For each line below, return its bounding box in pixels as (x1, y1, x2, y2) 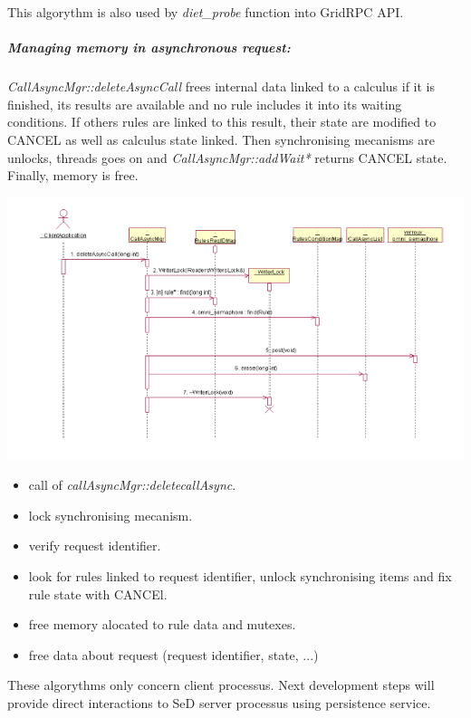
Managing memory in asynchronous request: (7, 38, 291, 57)
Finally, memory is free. (7, 166, 139, 185)
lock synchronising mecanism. (28, 505, 193, 524)
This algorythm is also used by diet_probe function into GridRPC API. (7, 3, 404, 21)
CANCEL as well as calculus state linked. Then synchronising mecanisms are (7, 129, 435, 148)
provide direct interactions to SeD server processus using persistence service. (7, 693, 431, 712)
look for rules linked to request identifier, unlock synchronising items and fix (28, 566, 452, 585)
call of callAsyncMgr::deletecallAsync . (28, 475, 236, 494)
